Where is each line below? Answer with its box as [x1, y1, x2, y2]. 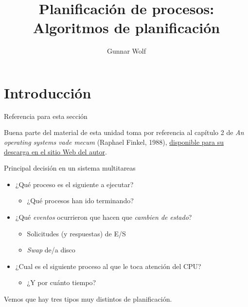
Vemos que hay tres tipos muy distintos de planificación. [4, 293, 172, 304]
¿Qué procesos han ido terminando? [27, 195, 134, 206]
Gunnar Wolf [107, 46, 146, 56]
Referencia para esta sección [4, 111, 88, 121]
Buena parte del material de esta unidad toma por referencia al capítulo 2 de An [4, 127, 244, 137]
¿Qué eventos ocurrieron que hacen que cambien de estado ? [15, 212, 192, 222]
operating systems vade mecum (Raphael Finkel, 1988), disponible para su [4, 137, 224, 147]
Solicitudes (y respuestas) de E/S [27, 228, 126, 238]
